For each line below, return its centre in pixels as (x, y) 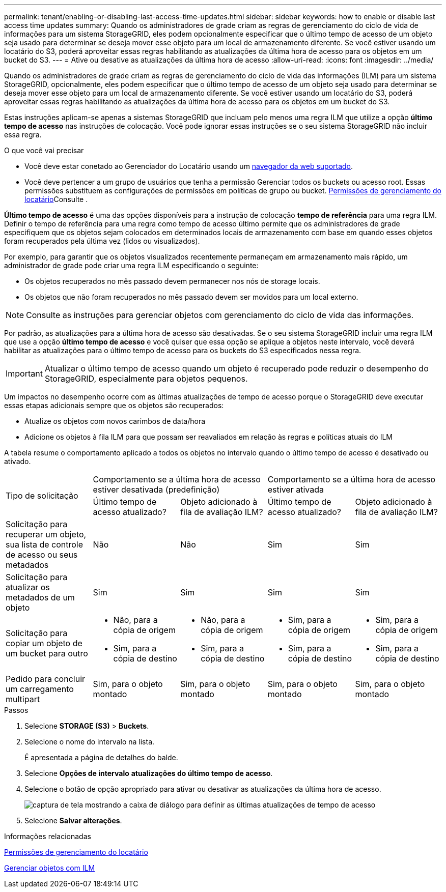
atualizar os (28, 587)
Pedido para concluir (46, 679)
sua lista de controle (44, 544)
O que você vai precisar (44, 150)
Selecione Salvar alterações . (73, 821)
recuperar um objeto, (46, 534)
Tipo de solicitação (42, 496)
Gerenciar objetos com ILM (50, 868)
